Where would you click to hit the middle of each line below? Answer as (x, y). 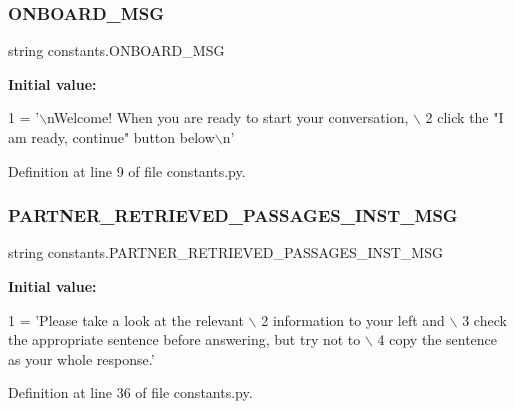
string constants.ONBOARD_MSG (116, 50)
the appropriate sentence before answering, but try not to (184, 339)
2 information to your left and (353, 319)
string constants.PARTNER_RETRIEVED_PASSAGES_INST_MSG (225, 252)
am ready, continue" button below (111, 137)
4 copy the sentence (437, 339)
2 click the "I (464, 117)
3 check (484, 319)
